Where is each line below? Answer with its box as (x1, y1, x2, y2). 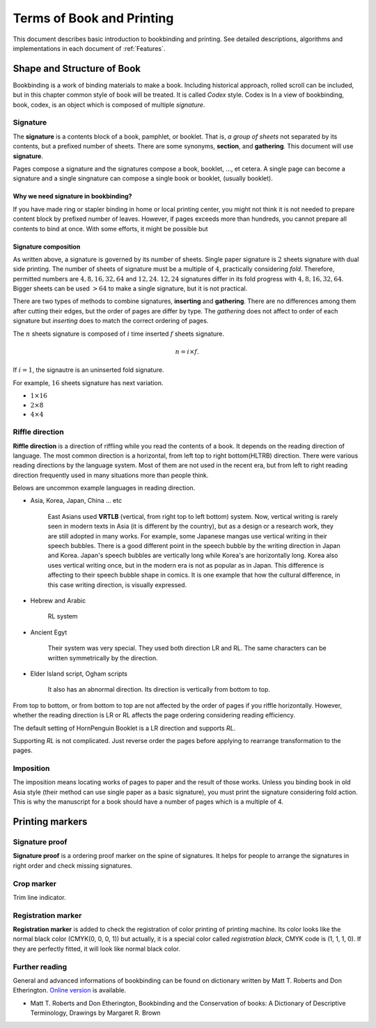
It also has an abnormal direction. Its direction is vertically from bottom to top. (47, 685, 271, 694)
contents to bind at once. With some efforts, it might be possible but (13, 224, 208, 233)
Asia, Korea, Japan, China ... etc (30, 497, 122, 505)
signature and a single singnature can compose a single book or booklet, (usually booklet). (13, 174, 273, 182)
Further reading (13, 962, 68, 972)
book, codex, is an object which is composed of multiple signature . (13, 100, 205, 109)
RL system (47, 612, 78, 621)
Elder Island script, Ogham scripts (30, 669, 128, 678)
